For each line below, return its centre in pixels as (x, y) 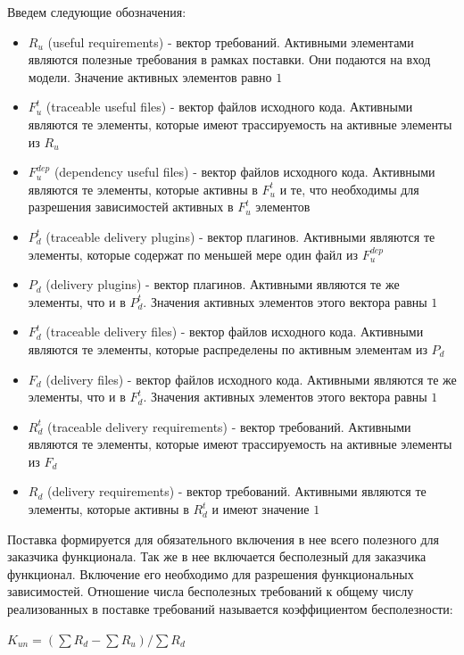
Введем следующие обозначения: (97, 12)
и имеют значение (261, 509)
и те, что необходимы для (349, 189)
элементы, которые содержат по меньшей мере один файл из (193, 254)
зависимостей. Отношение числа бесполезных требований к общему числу (211, 591)
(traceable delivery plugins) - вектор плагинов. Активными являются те (240, 236)
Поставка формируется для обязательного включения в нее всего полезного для (223, 539)
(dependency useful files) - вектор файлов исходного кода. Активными (244, 172)
